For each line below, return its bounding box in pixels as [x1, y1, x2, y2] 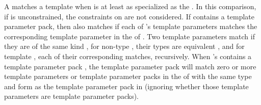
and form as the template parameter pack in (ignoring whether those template [4, 81, 249, 91]
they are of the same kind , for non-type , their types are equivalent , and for [4, 41, 245, 51]
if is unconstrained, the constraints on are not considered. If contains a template [4, 11, 255, 21]
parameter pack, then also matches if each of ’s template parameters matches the [4, 21, 257, 32]
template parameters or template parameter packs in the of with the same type [4, 71, 252, 82]
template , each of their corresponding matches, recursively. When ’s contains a [4, 50, 252, 61]
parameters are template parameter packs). [4, 91, 139, 101]
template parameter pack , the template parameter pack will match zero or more [4, 61, 256, 71]
